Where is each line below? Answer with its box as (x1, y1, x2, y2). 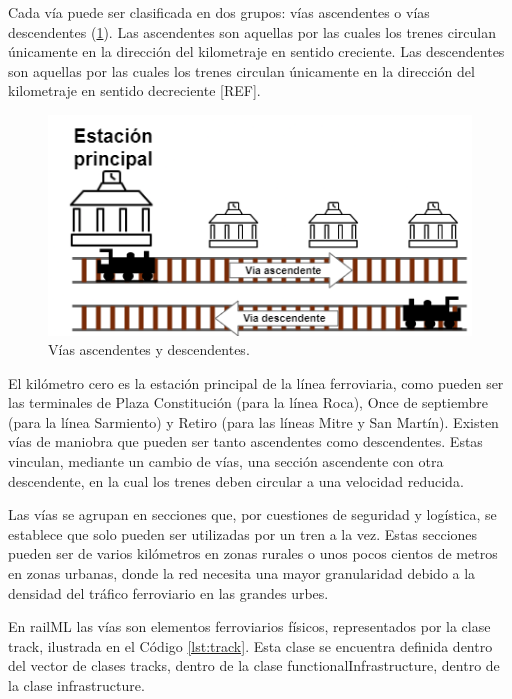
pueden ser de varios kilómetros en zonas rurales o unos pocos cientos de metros (8, 543, 498, 564)
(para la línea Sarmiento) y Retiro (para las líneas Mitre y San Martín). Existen (8, 411, 499, 432)
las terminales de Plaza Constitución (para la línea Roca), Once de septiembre (8, 392, 488, 413)
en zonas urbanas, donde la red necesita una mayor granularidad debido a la (8, 563, 476, 584)
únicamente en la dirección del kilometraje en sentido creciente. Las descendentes (8, 41, 505, 62)
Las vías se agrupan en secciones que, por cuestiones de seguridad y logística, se (8, 504, 497, 525)
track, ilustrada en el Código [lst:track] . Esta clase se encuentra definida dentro (8, 635, 493, 656)
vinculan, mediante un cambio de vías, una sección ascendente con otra (8, 451, 444, 472)
